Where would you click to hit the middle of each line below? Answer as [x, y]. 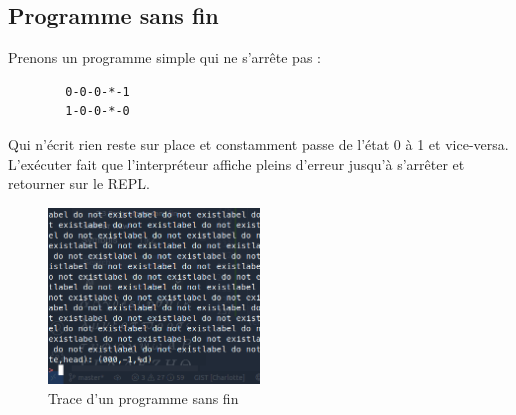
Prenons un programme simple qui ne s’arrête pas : [164, 57]
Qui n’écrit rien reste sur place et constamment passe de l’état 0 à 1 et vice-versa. [258, 143]
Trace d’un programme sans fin [143, 397]
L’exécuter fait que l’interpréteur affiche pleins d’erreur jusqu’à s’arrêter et [236, 163]
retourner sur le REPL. [79, 183]
